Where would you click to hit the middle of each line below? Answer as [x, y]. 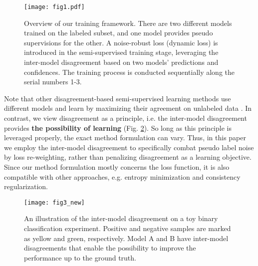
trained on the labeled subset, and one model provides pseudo [119, 33]
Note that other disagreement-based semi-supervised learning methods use [118, 98]
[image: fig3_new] [54, 202]
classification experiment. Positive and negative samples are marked [128, 228]
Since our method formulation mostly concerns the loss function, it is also [117, 166]
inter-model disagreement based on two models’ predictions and [121, 62]
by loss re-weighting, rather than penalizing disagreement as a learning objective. [128, 157]
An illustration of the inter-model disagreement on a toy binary [121, 218]
